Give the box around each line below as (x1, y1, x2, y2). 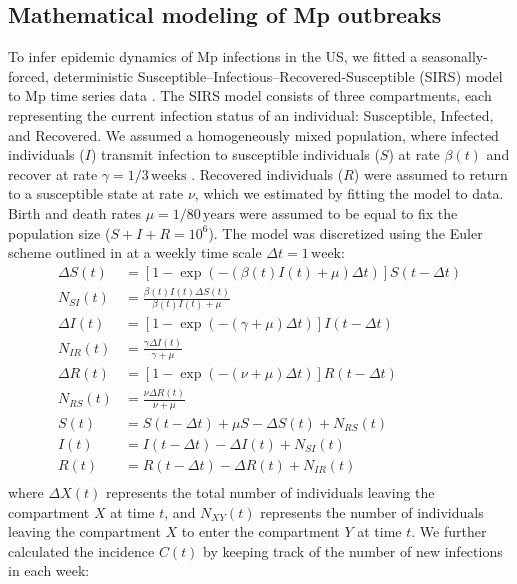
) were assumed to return (353, 163, 508, 184)
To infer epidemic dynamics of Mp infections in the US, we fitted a (8, 46, 418, 67)
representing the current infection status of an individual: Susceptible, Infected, (8, 104, 494, 125)
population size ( (8, 222, 111, 243)
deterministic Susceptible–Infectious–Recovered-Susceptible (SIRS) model (53, 65, 503, 86)
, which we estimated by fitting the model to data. (194, 183, 504, 204)
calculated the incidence (8, 540, 155, 561)
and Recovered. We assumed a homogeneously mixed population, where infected (8, 124, 499, 145)
